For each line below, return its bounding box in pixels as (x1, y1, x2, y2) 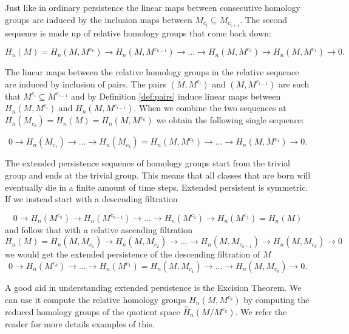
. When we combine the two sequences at (134, 101, 286, 114)
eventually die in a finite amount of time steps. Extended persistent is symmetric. (5, 180, 308, 193)
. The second (240, 13, 288, 26)
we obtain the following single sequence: (156, 114, 304, 126)
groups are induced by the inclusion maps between (5, 13, 192, 26)
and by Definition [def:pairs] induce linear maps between (70, 89, 281, 102)
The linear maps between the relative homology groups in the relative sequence (5, 66, 299, 78)
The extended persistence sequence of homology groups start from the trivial (5, 157, 290, 169)
